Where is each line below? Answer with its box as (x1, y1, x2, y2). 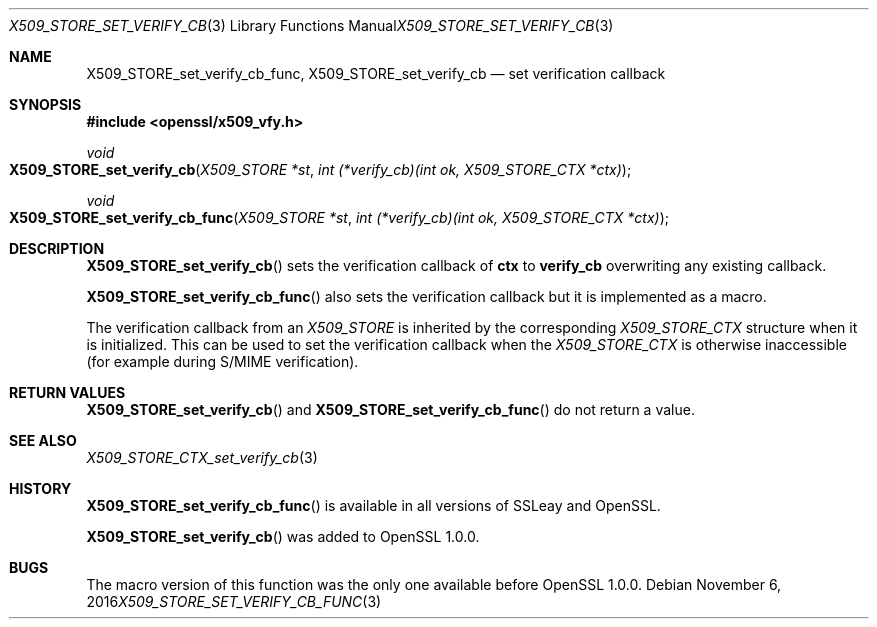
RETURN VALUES (9, 384, 126, 401)
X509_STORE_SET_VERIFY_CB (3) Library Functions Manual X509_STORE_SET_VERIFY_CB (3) (9, 17, 614, 34)
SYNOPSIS (9, 96, 82, 113)
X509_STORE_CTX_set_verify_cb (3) (86, 449, 318, 466)
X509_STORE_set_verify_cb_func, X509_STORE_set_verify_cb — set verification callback (86, 65, 666, 82)
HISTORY (9, 480, 72, 497)
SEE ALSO (9, 432, 77, 449)
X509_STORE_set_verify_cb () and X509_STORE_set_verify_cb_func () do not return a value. (86, 401, 695, 418)
